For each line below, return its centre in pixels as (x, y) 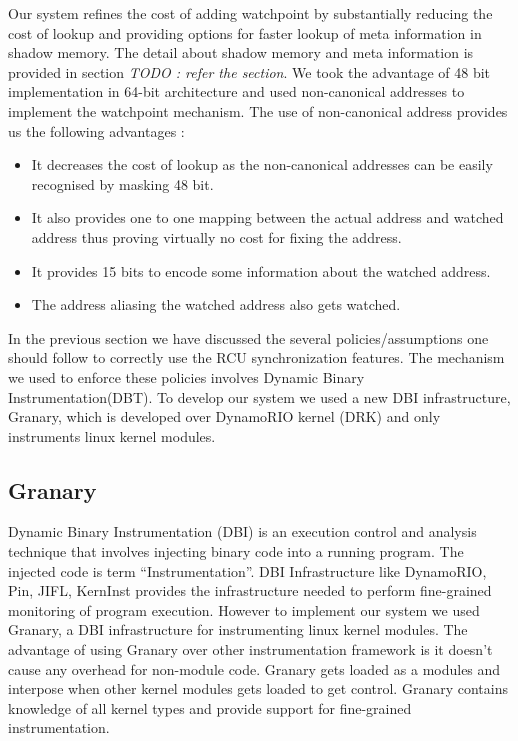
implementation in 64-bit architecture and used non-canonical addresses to (236, 91)
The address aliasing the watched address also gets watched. (216, 304)
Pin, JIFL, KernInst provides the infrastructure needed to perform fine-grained (250, 590)
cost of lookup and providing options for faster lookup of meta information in (245, 32)
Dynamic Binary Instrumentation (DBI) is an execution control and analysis (242, 531)
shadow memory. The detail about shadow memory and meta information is (241, 52)
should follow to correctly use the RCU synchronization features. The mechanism (256, 357)
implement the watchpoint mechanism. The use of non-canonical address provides (258, 110)
